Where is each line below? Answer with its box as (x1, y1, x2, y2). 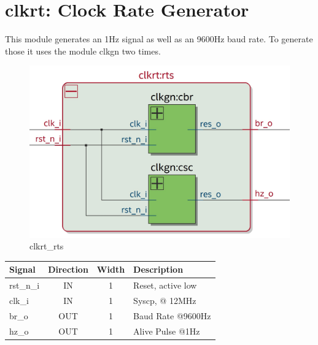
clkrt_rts (29, 240, 64, 252)
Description (133, 263, 184, 276)
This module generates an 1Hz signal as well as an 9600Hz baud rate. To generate (5, 32, 313, 45)
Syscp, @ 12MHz (133, 294, 196, 306)
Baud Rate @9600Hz (133, 309, 211, 322)
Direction (48, 263, 88, 276)
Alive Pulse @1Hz (133, 324, 200, 337)
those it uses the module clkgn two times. (5, 44, 161, 57)
